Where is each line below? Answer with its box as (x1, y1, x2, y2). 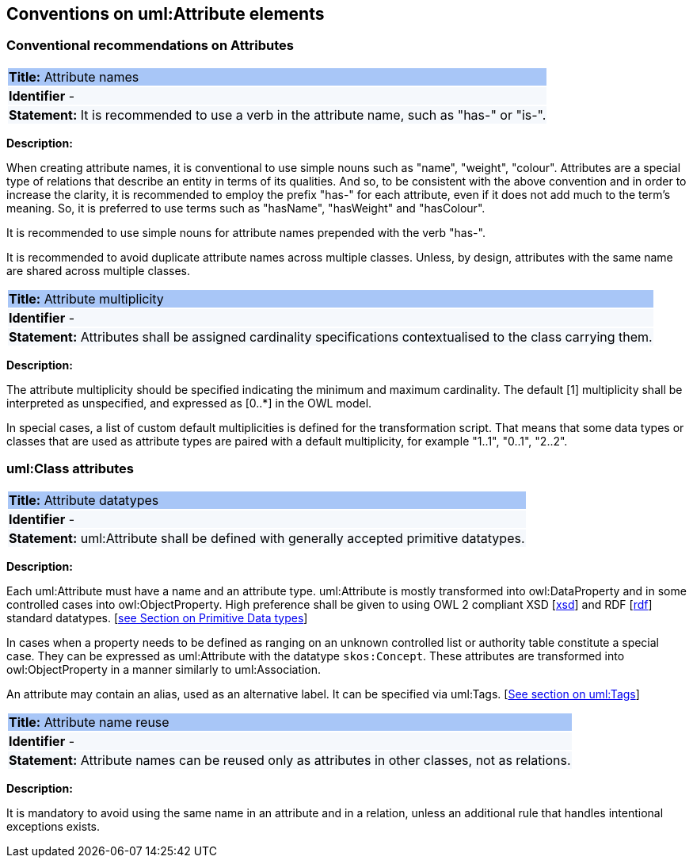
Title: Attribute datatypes (9, 491, 159, 508)
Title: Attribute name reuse (9, 713, 169, 730)
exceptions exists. (6, 819, 101, 833)
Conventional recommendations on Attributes (6, 37, 294, 54)
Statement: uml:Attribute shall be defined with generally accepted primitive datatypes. (9, 529, 525, 546)
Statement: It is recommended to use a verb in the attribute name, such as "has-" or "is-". (9, 106, 546, 123)
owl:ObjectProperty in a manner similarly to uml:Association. (6, 662, 322, 676)
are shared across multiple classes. (6, 263, 191, 277)
